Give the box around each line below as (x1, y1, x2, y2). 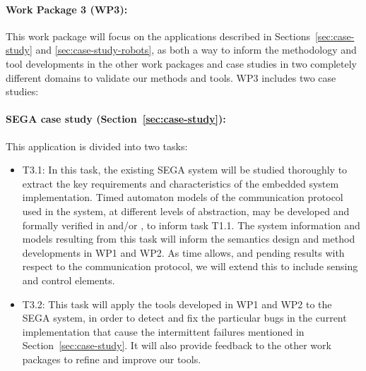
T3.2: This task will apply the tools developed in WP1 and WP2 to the (22, 296, 332, 311)
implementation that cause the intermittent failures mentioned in (22, 324, 305, 339)
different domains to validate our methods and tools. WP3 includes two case (6, 70, 336, 85)
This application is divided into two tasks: (6, 138, 188, 153)
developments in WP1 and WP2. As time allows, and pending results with (22, 245, 345, 260)
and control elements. (22, 272, 115, 287)
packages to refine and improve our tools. (22, 351, 201, 366)
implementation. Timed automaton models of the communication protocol (22, 190, 343, 205)
